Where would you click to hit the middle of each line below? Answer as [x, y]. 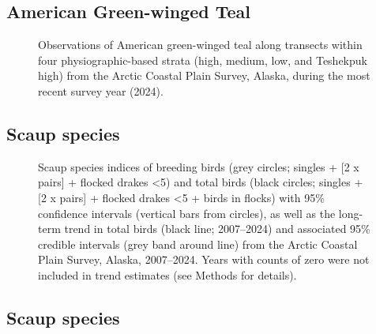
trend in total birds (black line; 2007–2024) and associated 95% [217, 229]
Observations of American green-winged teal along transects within [200, 45]
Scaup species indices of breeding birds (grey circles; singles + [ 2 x [199, 166]
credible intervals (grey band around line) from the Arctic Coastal [198, 244]
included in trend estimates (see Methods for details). [167, 274]
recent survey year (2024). [101, 90]
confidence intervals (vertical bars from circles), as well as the [187, 213]
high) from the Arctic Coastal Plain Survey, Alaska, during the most [204, 75]
